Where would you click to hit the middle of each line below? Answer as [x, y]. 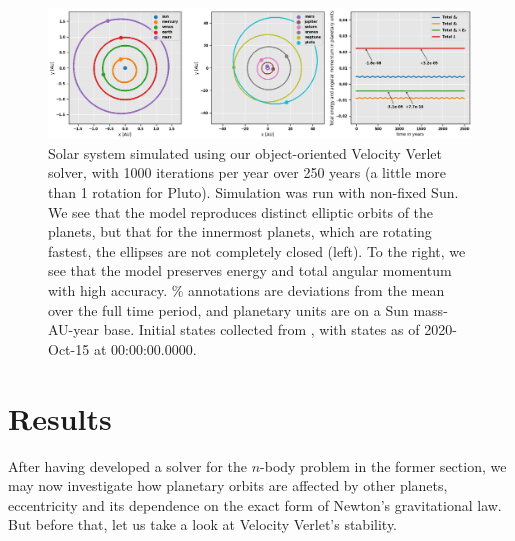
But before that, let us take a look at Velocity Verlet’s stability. [203, 524]
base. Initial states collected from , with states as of [261, 329]
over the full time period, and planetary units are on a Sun [228, 309]
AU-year [73, 329]
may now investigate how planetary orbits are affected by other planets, [228, 485]
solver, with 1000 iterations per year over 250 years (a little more [247, 172]
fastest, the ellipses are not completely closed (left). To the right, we [257, 250]
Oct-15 [69, 348]
